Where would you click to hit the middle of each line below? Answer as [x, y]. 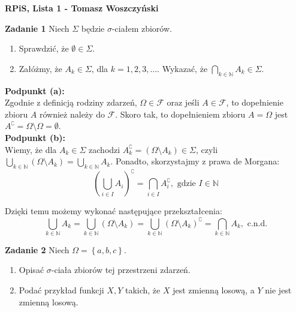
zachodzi [105, 149]
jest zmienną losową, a [214, 290]
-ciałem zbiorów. [142, 28]
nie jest [278, 290]
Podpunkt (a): [35, 90]
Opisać [31, 270]
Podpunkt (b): [35, 137]
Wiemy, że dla [31, 149]
